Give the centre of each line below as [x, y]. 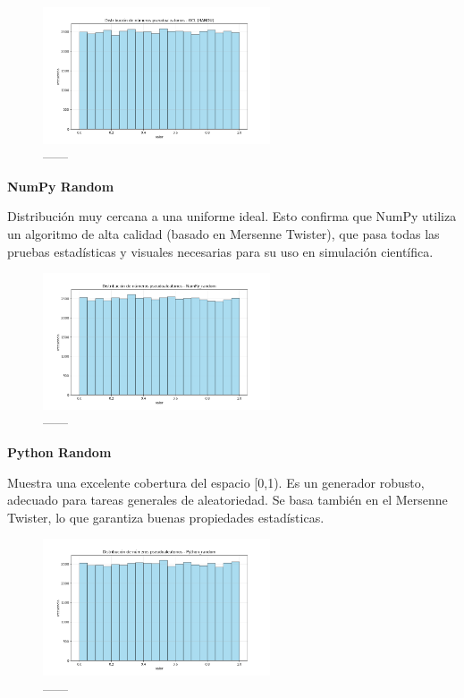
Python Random [59, 452]
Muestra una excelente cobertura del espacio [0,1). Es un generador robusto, [216, 482]
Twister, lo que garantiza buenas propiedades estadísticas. [166, 517]
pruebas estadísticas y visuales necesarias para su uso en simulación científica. [220, 251]
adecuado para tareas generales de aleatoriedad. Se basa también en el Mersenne [228, 500]
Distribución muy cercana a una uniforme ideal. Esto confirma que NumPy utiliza [232, 216]
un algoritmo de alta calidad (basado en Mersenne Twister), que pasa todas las [224, 234]
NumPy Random [61, 186]
